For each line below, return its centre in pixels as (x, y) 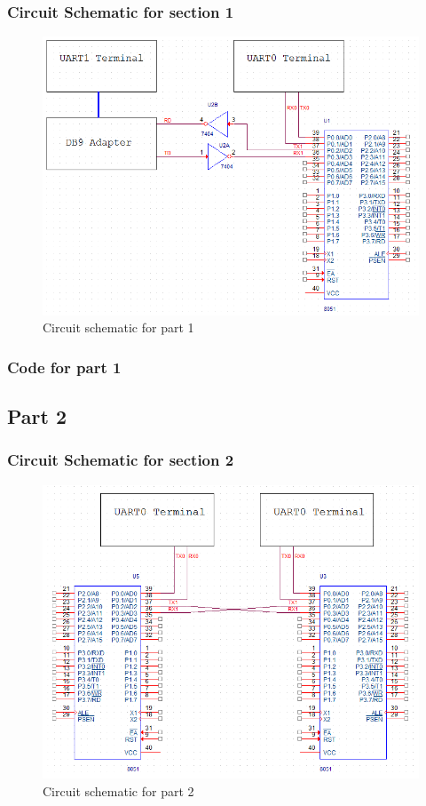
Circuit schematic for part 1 (118, 327)
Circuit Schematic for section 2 (121, 460)
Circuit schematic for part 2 (118, 790)
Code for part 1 (64, 367)
